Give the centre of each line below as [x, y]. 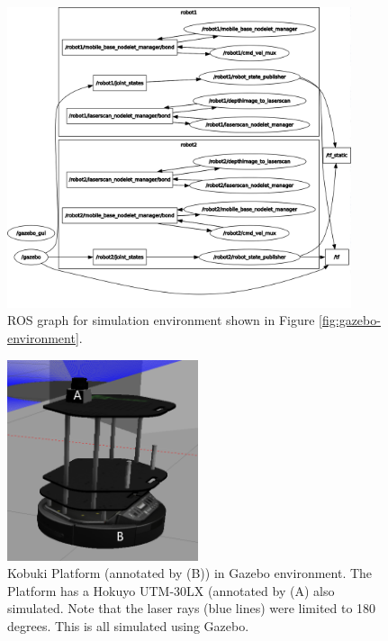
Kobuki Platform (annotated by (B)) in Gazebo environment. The [190, 573]
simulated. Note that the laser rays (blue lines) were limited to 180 [192, 608]
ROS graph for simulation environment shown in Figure [161, 320]
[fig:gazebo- [350, 320]
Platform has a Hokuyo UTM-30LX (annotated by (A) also [171, 590]
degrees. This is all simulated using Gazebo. [128, 625]
